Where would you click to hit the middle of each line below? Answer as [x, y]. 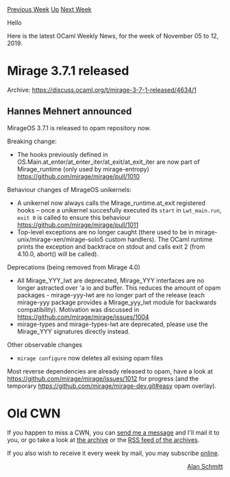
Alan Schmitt [205, 466]
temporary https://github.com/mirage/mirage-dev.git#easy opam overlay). [112, 386]
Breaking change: [32, 141]
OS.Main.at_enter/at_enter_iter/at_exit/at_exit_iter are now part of [108, 162]
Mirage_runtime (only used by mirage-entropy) [83, 169]
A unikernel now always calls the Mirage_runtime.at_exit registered [111, 203]
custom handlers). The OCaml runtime [159, 239]
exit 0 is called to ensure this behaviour [74, 217]
